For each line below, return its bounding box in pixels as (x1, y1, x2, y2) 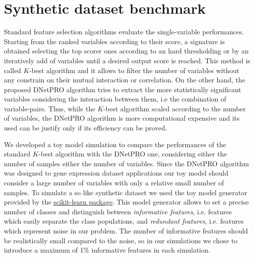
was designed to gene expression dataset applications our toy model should (4, 168, 229, 178)
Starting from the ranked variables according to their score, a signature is (4, 36, 225, 46)
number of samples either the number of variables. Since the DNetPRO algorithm (4, 158, 249, 168)
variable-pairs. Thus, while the (4, 103, 96, 113)
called (4, 65, 21, 75)
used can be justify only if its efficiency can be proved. (4, 123, 167, 133)
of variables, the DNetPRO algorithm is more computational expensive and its (4, 113, 240, 123)
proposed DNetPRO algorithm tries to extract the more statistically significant (4, 84, 241, 94)
